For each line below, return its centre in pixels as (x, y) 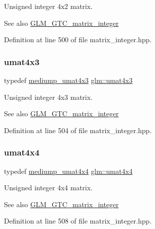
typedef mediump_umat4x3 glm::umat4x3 (68, 80)
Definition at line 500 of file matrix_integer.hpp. (78, 39)
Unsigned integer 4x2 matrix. (48, 6)
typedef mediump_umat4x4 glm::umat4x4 (68, 171)
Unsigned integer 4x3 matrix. (48, 97)
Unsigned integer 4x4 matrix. (48, 188)
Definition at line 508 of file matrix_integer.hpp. (78, 221)
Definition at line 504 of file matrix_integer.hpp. (78, 130)
